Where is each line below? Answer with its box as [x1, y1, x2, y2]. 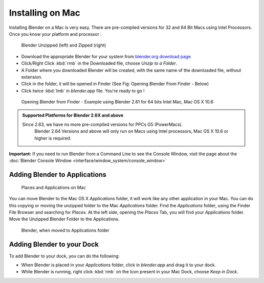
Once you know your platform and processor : [9, 31, 102, 37]
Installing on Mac [9, 7, 81, 18]
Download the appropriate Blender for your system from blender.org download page [21, 53, 191, 59]
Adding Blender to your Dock [9, 240, 99, 248]
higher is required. [34, 135, 71, 141]
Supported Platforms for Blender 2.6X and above [22, 113, 124, 118]
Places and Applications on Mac [21, 184, 86, 190]
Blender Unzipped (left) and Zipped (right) [21, 42, 106, 48]
